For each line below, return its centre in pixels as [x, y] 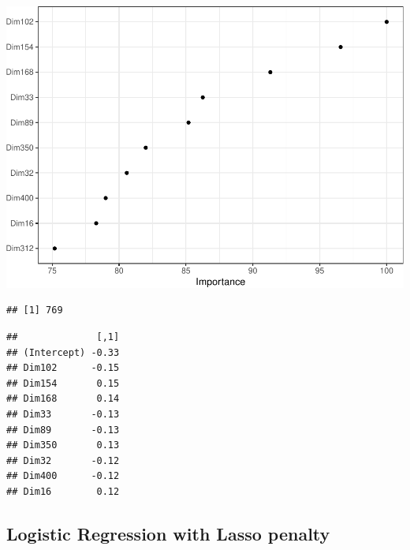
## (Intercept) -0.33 [63, 352]
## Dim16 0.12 [63, 492]
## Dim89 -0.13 [63, 430]
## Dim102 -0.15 [63, 368]
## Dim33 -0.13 [63, 415]
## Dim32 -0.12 [63, 460]
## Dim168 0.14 [63, 399]
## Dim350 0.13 [63, 445]
